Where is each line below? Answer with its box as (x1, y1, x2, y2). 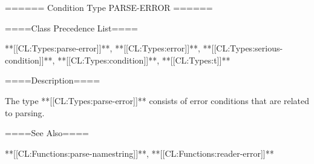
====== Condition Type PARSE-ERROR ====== (5, 1, 213, 13)
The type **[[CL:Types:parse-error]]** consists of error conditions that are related (5, 94, 310, 107)
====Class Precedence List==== (5, 21, 138, 34)
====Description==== (5, 74, 100, 87)
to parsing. (5, 106, 45, 119)
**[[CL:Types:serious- (203, 42, 283, 54)
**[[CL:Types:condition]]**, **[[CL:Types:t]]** (57, 53, 231, 66)
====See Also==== (5, 126, 89, 139)
